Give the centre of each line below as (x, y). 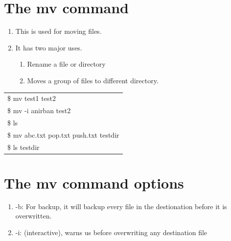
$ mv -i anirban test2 (39, 110)
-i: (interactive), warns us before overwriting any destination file (111, 232)
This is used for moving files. (58, 31)
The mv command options (94, 182)
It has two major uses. (49, 47)
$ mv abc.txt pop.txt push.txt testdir (63, 134)
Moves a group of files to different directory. (93, 80)
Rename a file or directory (66, 64)
